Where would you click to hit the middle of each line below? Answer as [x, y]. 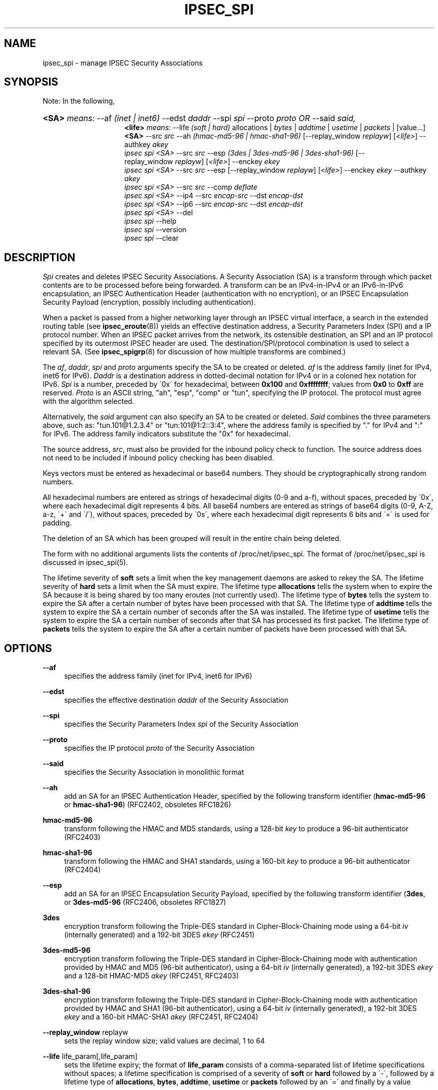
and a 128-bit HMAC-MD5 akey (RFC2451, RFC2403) [151, 976]
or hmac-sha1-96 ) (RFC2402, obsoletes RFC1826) [148, 805]
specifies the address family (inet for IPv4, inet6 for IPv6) [158, 676]
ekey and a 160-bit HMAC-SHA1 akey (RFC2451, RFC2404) [161, 1017]
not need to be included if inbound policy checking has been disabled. [158, 458]
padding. [57, 523]
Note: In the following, [79, 101]
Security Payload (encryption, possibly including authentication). [149, 302]
